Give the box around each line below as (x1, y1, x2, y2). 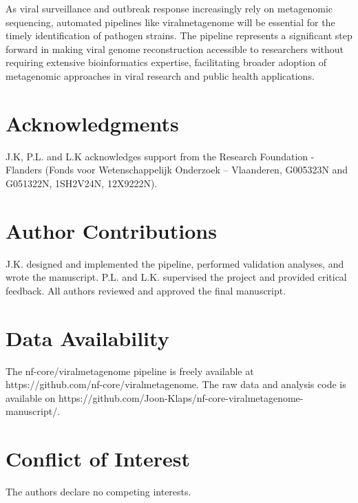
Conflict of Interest (6, 445, 191, 473)
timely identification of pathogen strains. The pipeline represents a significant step (6, 28, 352, 43)
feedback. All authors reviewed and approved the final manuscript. (6, 283, 286, 297)
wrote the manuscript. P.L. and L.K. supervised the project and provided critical (6, 270, 347, 284)
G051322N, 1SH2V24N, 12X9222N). (6, 175, 158, 190)
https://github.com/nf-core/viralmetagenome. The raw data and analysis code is (6, 377, 346, 392)
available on (6, 390, 56, 405)
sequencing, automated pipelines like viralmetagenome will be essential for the (6, 14, 335, 29)
